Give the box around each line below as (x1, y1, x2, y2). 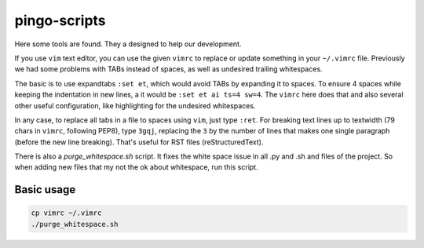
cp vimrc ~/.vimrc (31, 209, 102, 217)
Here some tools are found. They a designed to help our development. (14, 39, 242, 49)
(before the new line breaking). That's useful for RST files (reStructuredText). (14, 137, 264, 147)
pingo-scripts (14, 12, 106, 29)
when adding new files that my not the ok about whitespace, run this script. (14, 162, 258, 172)
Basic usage (14, 183, 76, 196)
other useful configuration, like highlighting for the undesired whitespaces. (14, 100, 256, 110)
